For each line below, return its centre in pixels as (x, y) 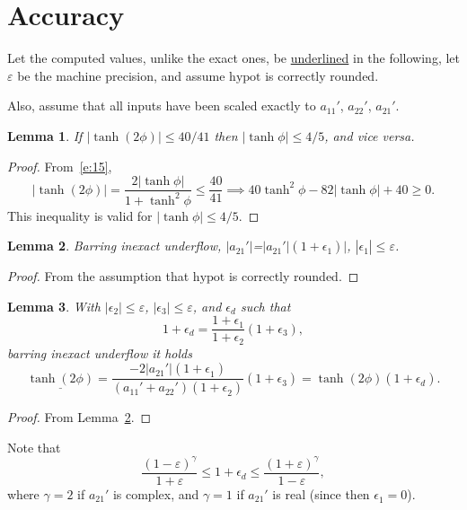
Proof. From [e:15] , (60, 166)
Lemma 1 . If (45, 135)
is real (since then (321, 494)
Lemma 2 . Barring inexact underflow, (115, 246)
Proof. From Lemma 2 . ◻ (79, 417)
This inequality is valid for (80, 215)
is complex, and (156, 494)
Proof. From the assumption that (98, 276)
